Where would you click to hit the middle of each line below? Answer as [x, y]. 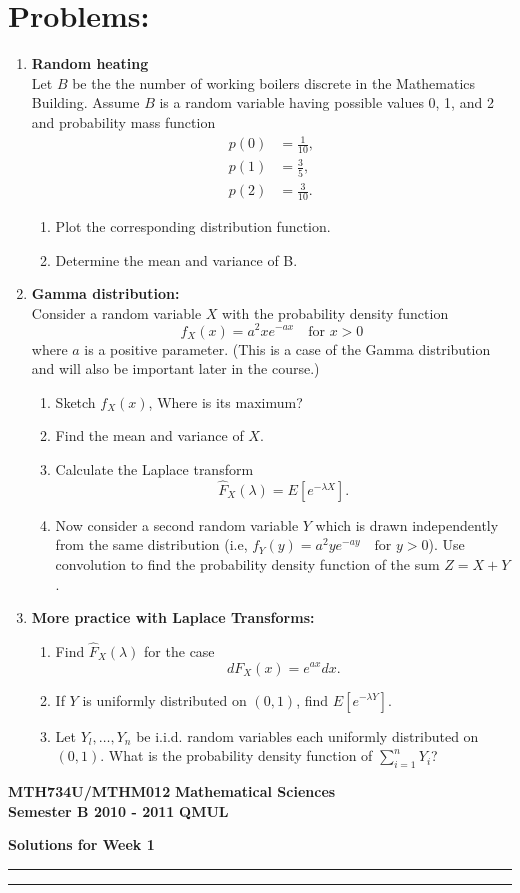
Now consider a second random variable [177, 524]
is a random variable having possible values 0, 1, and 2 [326, 102]
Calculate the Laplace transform [154, 468]
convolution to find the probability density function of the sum [247, 563]
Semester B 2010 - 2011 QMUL [118, 810]
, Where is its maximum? [225, 401]
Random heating [90, 63]
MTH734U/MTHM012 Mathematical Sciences [172, 790]
